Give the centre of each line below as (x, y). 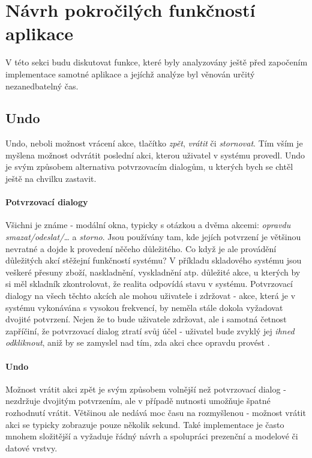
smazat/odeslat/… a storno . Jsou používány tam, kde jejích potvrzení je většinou (153, 237)
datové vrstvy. (31, 447)
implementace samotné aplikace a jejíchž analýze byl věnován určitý (130, 74)
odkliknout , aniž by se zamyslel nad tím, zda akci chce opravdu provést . (138, 342)
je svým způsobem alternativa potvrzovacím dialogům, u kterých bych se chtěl (149, 167)
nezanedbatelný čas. (42, 86)
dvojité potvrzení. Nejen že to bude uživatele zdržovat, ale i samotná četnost (146, 319)
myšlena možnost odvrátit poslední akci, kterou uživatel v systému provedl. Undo (155, 155)
